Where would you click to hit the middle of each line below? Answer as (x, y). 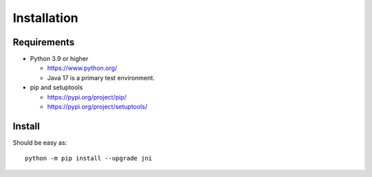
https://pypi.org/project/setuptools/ (97, 107)
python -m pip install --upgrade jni (89, 158)
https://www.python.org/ (82, 68)
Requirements (44, 42)
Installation (45, 18)
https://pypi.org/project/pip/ (87, 97)
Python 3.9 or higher (59, 59)
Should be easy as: (40, 142)
